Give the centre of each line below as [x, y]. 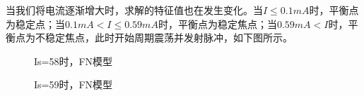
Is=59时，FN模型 [74, 84]
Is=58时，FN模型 [74, 61]
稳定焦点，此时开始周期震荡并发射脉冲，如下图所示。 [169, 37]
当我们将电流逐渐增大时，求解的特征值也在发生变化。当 [134, 10]
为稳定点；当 [35, 23]
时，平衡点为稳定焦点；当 [217, 23]
